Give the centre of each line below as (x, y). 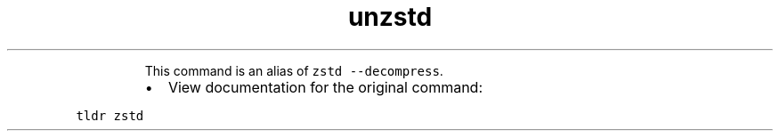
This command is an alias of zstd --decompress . (294, 70)
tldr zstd (110, 115)
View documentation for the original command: (325, 87)
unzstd (390, 17)
